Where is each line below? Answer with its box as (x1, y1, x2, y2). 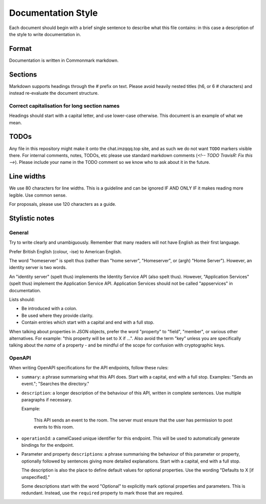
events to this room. (33, 424, 74, 430)
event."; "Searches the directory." (21, 381, 90, 387)
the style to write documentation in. (9, 31, 81, 37)
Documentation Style (9, 7, 98, 18)
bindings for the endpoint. (21, 442, 74, 448)
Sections (9, 70, 37, 78)
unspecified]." (21, 474, 50, 480)
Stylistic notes (9, 214, 55, 222)
